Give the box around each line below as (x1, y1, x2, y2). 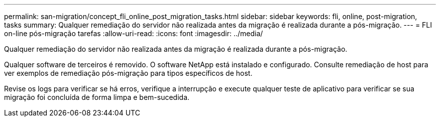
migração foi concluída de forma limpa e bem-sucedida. (4, 93, 190, 101)
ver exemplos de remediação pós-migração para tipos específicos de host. (4, 69, 253, 77)
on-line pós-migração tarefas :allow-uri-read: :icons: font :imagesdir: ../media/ (4, 29, 263, 38)
